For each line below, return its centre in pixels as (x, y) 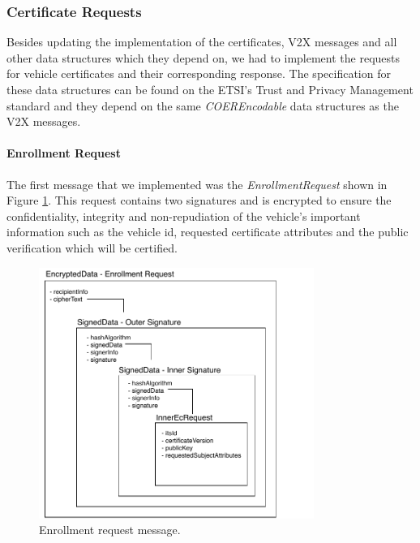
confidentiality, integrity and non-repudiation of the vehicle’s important (184, 215)
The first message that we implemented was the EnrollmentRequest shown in (197, 184)
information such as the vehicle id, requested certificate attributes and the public (208, 232)
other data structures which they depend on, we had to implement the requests (204, 57)
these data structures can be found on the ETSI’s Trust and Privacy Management (210, 89)
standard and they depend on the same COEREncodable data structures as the (203, 105)
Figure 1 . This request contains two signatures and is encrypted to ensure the (199, 200)
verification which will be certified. (92, 247)
